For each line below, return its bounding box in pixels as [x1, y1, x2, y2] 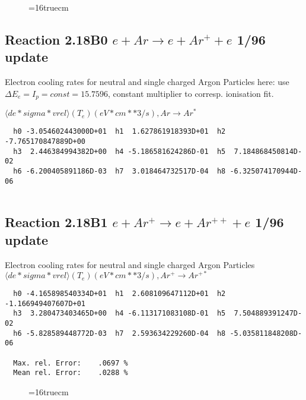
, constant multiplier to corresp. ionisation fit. [108, 87, 274, 99]
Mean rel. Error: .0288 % [13, 368, 128, 377]
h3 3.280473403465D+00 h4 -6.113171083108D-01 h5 [13, 309, 226, 318]
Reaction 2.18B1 [5, 213, 108, 231]
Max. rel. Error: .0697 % [13, 358, 128, 367]
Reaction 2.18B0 [5, 30, 108, 48]
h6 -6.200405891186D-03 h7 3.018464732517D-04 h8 [13, 166, 226, 175]
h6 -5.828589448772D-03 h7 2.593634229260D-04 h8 [13, 329, 226, 338]
